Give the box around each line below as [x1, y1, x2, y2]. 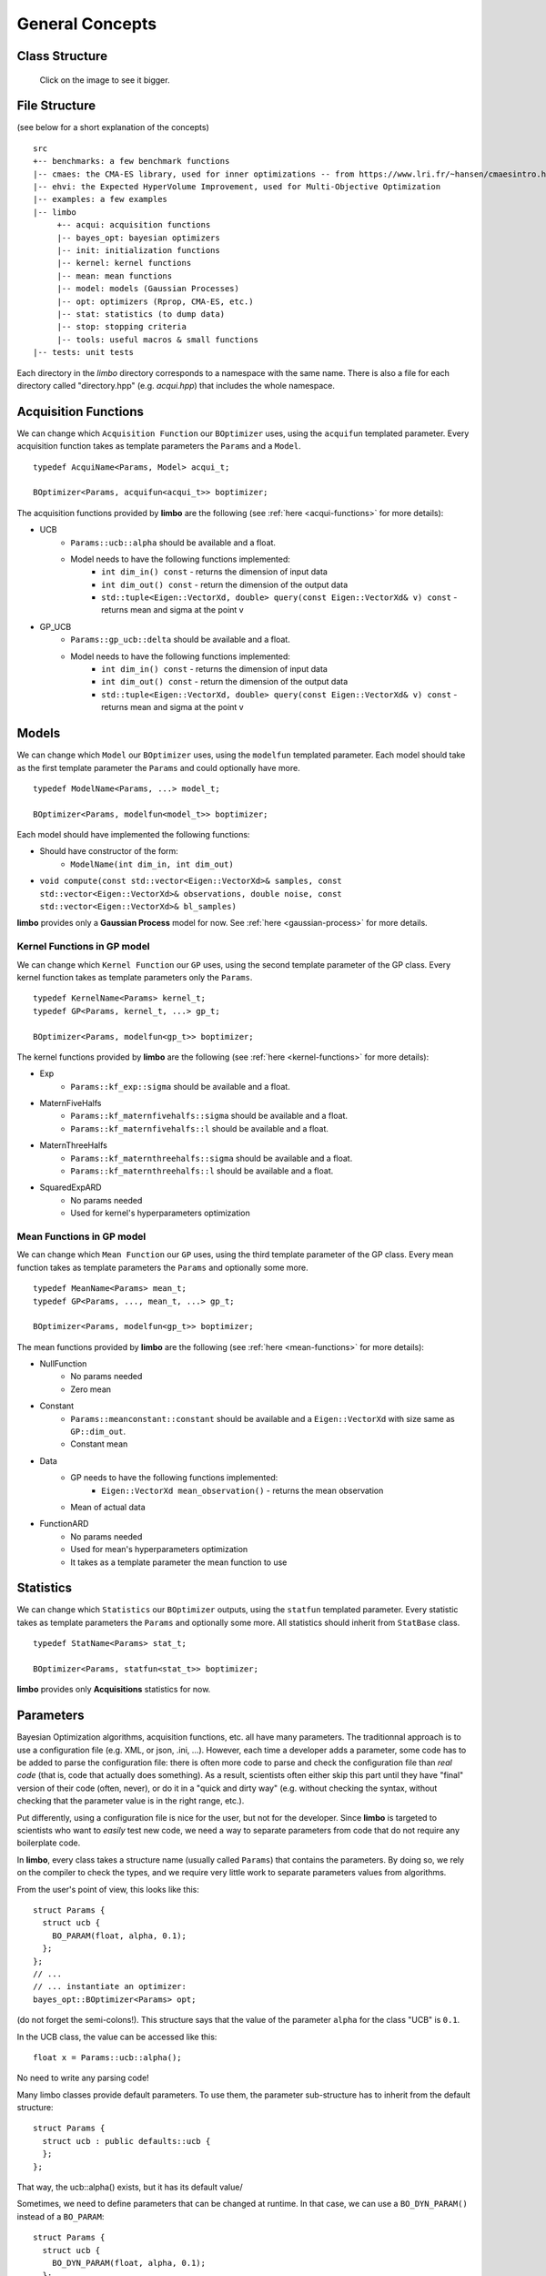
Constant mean [70, 1438, 128, 1449]
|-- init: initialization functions [56, 245, 220, 255]
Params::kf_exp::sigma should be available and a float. [70, 1081, 290, 1092]
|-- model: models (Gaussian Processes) [56, 283, 240, 294]
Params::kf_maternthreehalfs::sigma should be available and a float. [70, 1153, 353, 1163]
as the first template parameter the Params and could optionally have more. [16, 762, 300, 773]
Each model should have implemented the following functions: [16, 829, 250, 840]
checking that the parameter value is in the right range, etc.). [16, 1795, 245, 1806]
